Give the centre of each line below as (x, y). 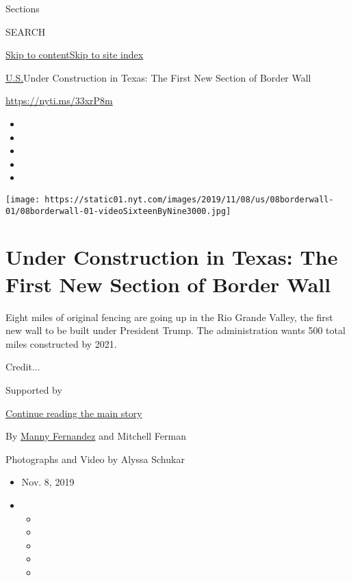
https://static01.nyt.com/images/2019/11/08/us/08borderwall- (189, 199)
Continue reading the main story (74, 413)
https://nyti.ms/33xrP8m (59, 100)
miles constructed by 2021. (61, 343)
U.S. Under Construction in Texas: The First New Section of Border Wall (158, 77)
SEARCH (26, 31)
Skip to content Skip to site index (75, 55)
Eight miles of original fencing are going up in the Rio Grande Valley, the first (169, 317)
